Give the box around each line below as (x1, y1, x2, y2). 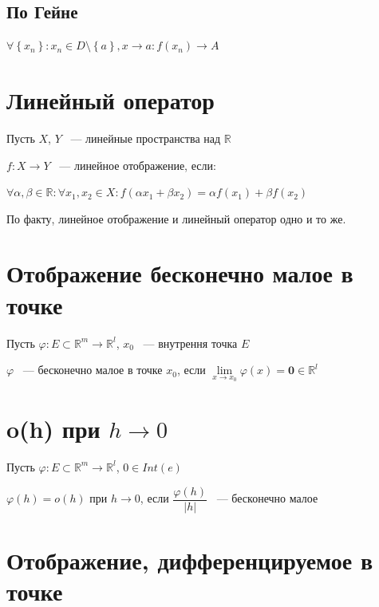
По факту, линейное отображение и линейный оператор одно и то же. (6, 210, 346, 227)
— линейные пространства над (70, 129, 221, 146)
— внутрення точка (143, 334, 238, 351)
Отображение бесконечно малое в (6, 257, 353, 290)
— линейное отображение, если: (59, 156, 216, 173)
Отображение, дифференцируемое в (6, 543, 373, 576)
